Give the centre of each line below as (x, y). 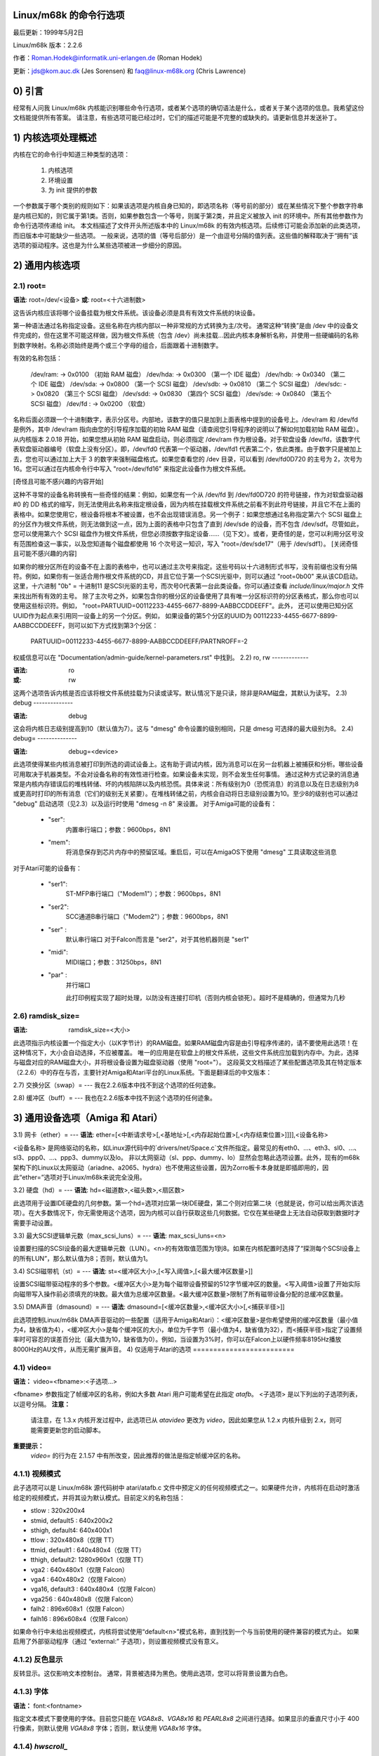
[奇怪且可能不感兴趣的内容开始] (59, 482)
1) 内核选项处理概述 (55, 137)
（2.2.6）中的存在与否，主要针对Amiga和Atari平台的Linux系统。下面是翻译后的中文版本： (142, 1072)
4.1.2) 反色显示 (38, 1660)
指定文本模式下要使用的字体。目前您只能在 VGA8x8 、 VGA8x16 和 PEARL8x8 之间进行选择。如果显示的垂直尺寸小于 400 (186, 1718)
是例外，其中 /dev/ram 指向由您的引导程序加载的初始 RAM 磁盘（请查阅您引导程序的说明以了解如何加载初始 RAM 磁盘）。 (188, 429)
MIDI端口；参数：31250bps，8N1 (113, 962)
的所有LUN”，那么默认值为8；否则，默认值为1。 (82, 1258)
